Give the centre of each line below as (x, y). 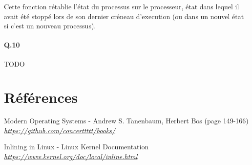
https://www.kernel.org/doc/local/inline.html (71, 156)
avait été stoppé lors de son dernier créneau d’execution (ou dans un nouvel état (124, 16)
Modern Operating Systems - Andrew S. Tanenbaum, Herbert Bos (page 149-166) (126, 121)
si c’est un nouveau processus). (50, 26)
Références (41, 97)
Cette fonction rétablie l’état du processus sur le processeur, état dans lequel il (122, 6)
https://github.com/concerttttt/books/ (60, 130)
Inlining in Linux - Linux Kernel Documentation (76, 147)
